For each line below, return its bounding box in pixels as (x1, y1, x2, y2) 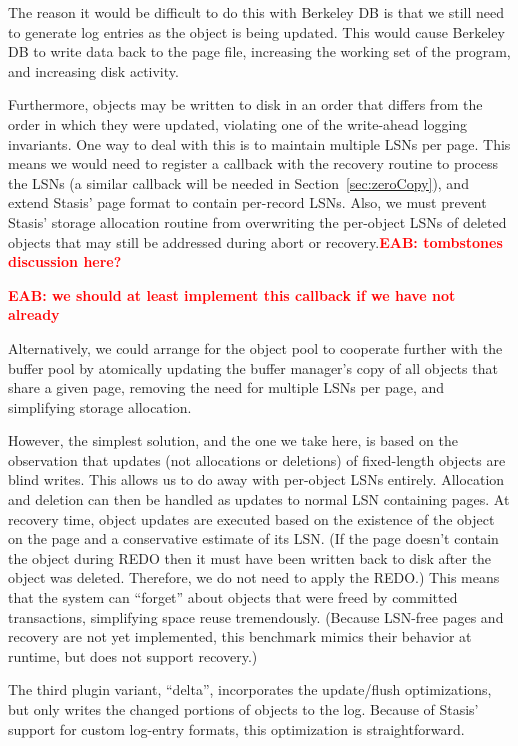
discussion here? (8, 251, 122, 272)
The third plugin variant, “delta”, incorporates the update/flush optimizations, (8, 679, 492, 700)
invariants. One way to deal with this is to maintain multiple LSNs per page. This (8, 133, 511, 154)
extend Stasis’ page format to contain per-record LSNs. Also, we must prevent (8, 192, 487, 213)
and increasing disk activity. (8, 60, 179, 81)
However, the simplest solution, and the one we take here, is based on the (8, 430, 458, 451)
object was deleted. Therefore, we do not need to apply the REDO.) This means (8, 567, 500, 588)
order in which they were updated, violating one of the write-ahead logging (8, 113, 468, 134)
